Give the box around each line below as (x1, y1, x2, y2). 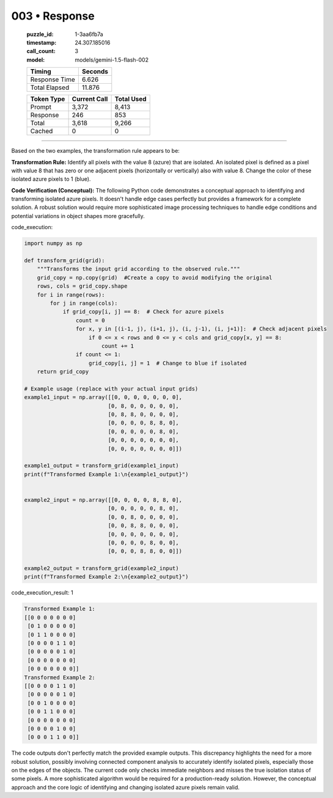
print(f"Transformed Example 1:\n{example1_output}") (24, 470, 189, 478)
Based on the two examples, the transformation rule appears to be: (11, 147, 180, 155)
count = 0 (75, 317, 105, 324)
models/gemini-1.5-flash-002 (75, 56, 149, 64)
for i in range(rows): (37, 291, 105, 298)
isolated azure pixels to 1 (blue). (11, 175, 91, 183)
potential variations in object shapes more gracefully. (11, 212, 145, 219)
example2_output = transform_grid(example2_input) (24, 565, 180, 572)
